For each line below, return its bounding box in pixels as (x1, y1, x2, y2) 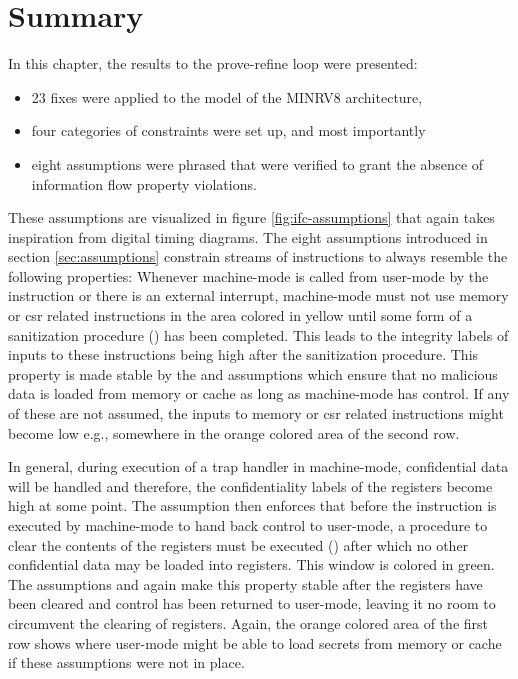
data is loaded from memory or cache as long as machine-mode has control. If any (8, 383, 510, 404)
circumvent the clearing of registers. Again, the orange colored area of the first (8, 612, 489, 633)
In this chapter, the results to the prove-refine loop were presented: (8, 53, 418, 74)
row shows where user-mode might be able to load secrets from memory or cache (8, 632, 502, 653)
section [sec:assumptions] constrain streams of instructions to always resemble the (8, 246, 508, 267)
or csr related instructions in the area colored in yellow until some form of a (8, 305, 473, 326)
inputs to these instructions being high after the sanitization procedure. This (8, 344, 479, 365)
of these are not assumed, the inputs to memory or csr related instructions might (8, 403, 504, 424)
